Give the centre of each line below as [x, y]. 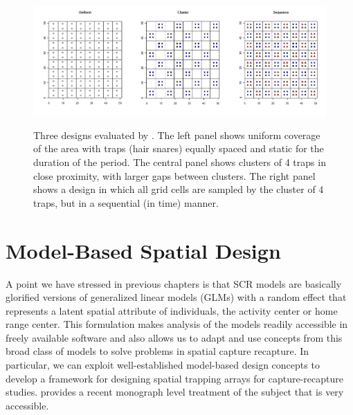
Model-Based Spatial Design [143, 250]
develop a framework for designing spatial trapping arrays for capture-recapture [174, 378]
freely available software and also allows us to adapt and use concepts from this [174, 337]
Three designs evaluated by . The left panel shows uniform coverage [177, 135]
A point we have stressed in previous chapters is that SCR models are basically [174, 283]
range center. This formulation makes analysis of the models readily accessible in [177, 324]
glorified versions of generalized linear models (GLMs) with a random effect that [176, 297]
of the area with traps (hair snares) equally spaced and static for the [179, 148]
